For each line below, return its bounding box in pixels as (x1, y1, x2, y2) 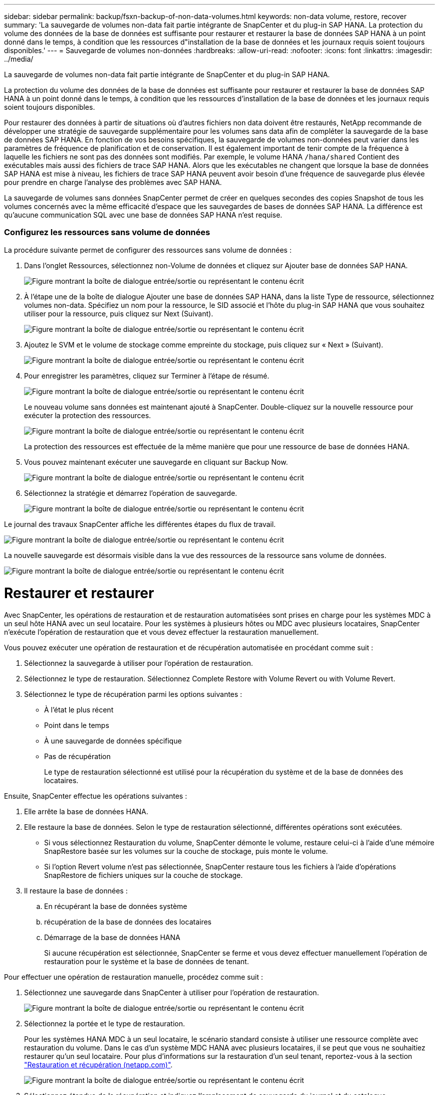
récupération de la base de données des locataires (44, 918, 212, 927)
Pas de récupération (44, 752, 111, 761)
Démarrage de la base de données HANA (44, 933, 180, 942)
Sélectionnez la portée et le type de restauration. (24, 1019, 185, 1028)
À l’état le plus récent (44, 705, 114, 714)
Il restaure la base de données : (24, 886, 128, 895)
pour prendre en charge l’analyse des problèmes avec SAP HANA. (4, 178, 222, 187)
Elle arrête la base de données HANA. (24, 807, 148, 816)
